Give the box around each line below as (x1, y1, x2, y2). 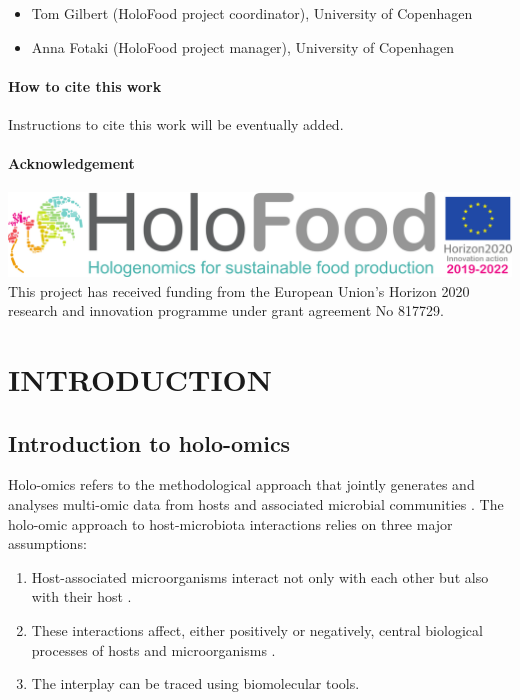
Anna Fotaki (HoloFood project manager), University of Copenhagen (31, 36, 454, 57)
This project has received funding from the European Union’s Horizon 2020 (8, 280, 470, 301)
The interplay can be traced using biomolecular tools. (31, 673, 360, 694)
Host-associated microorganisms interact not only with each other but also (31, 566, 489, 587)
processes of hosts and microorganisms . (31, 639, 276, 660)
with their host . (31, 586, 132, 607)
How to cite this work (8, 75, 162, 96)
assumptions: (8, 533, 87, 554)
